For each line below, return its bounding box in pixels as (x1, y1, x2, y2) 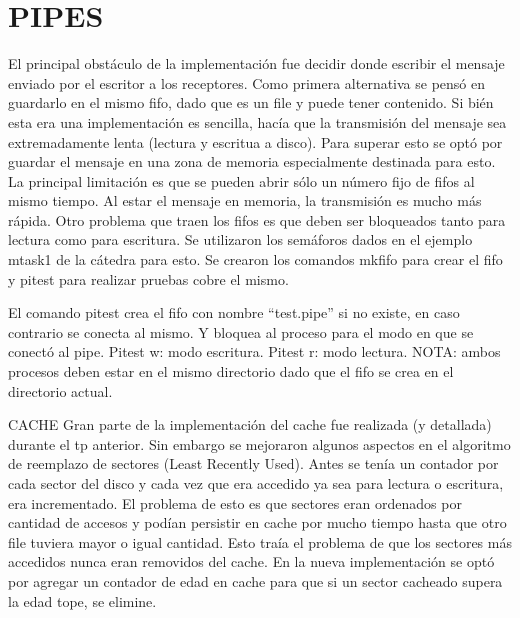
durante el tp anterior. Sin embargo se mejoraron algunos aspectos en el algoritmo (8, 433, 511, 454)
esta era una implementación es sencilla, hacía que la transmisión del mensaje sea (8, 111, 507, 132)
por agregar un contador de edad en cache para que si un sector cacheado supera (8, 570, 503, 591)
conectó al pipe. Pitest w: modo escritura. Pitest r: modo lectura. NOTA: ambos (8, 341, 501, 362)
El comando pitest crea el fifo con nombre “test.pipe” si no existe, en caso (8, 302, 460, 323)
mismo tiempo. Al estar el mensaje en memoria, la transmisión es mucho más (8, 190, 482, 211)
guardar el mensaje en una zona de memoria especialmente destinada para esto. (8, 151, 496, 172)
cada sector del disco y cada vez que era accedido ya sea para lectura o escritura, (8, 473, 504, 493)
